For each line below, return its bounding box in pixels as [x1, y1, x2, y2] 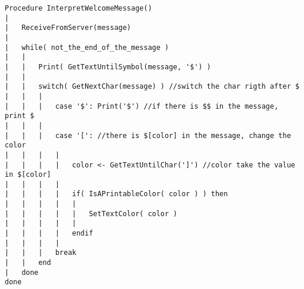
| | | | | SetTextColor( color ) [5, 209, 178, 218]
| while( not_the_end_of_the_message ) [5, 43, 169, 52]
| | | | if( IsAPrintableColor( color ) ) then [5, 190, 228, 199]
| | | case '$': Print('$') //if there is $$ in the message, [5, 102, 279, 110]
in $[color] [5, 170, 51, 179]
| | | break [5, 248, 76, 257]
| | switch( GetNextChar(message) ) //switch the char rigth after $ [5, 82, 300, 91]
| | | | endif [5, 229, 93, 238]
